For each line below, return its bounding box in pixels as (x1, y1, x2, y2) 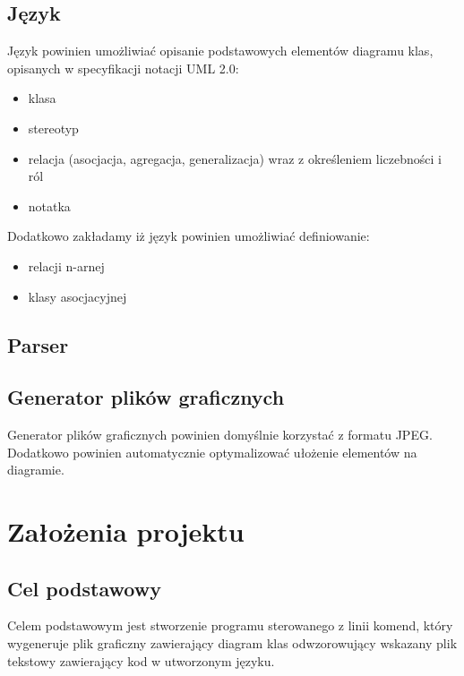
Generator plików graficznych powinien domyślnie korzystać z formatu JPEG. (7, 425, 433, 444)
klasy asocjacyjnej (28, 287, 127, 305)
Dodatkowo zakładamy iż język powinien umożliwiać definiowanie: (7, 227, 370, 245)
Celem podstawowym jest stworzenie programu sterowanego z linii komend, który (7, 616, 453, 635)
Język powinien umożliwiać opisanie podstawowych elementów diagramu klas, (7, 41, 434, 60)
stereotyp (28, 118, 79, 137)
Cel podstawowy (7, 574, 161, 602)
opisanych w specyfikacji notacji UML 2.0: (7, 58, 239, 77)
